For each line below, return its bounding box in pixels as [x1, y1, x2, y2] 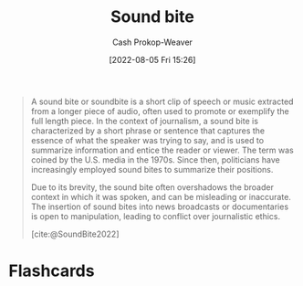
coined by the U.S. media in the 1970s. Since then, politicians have [30, 154, 280, 165]
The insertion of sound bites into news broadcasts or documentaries [30, 201, 289, 212]
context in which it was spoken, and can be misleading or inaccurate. [30, 191, 291, 202]
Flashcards [8, 260, 95, 281]
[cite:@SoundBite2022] [30, 228, 120, 239]
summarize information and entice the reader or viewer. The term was [30, 144, 294, 155]
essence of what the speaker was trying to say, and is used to [30, 134, 265, 145]
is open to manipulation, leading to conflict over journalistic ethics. [30, 210, 281, 221]
